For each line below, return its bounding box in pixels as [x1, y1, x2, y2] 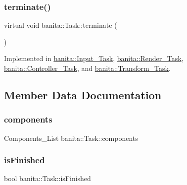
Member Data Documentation [4, 87, 162, 102]
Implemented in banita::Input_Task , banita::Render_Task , [4, 53, 184, 63]
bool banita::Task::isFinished [4, 173, 91, 184]
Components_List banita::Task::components [4, 132, 138, 143]
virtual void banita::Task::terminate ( [4, 20, 117, 30]
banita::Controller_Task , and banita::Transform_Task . [4, 63, 171, 73]
